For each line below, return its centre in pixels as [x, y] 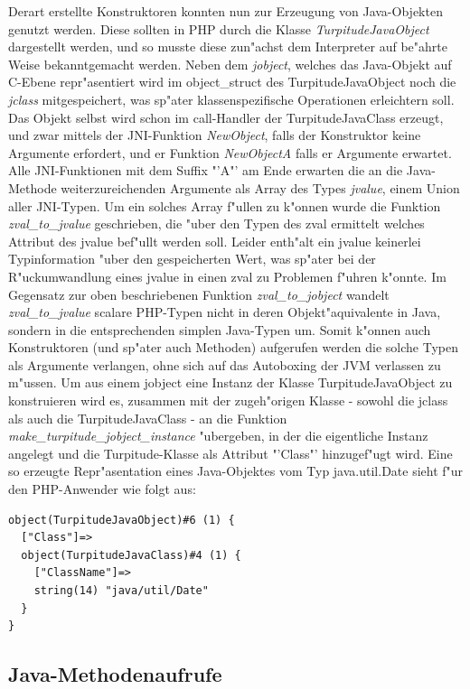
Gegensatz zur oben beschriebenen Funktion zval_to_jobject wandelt [199, 294]
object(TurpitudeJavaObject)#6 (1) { [122, 520]
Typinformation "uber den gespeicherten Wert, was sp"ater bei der [192, 259]
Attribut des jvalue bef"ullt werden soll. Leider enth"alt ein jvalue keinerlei [215, 241]
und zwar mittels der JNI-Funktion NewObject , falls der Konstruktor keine [215, 135]
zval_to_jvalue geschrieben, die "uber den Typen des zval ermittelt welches [216, 223]
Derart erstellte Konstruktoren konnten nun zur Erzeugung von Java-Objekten [226, 11]
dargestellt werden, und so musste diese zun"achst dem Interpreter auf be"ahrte [228, 47]
